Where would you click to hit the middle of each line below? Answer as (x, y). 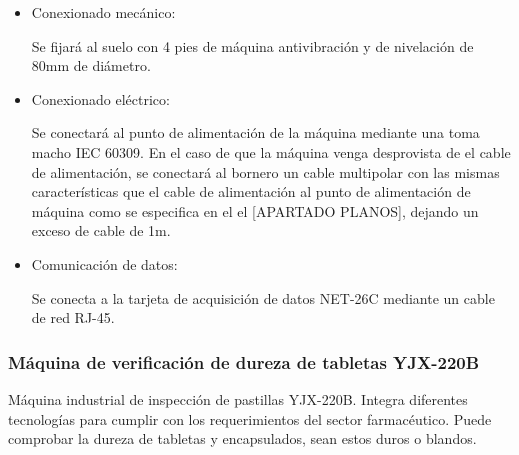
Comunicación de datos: (104, 263)
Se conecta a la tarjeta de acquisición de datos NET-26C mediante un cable (263, 297)
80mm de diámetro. (91, 65)
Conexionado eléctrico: (100, 98)
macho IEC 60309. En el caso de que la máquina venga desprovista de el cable (271, 151)
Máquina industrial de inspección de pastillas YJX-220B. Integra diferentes (238, 398)
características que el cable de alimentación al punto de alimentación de (251, 191)
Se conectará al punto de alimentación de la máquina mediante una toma (255, 132)
